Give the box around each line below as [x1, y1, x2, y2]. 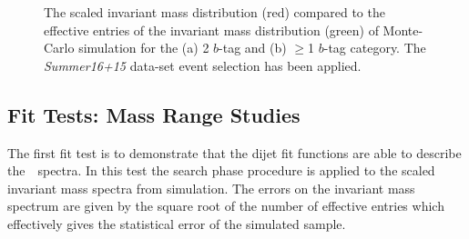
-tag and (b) [219, 38, 287, 57]
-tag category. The [323, 38, 426, 57]
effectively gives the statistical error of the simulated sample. [7, 214, 346, 233]
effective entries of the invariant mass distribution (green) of [44, 20, 379, 39]
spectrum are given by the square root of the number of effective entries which [7, 196, 444, 215]
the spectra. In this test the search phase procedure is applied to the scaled [7, 161, 435, 180]
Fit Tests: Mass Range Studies [7, 100, 301, 128]
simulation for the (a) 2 [78, 38, 209, 57]
